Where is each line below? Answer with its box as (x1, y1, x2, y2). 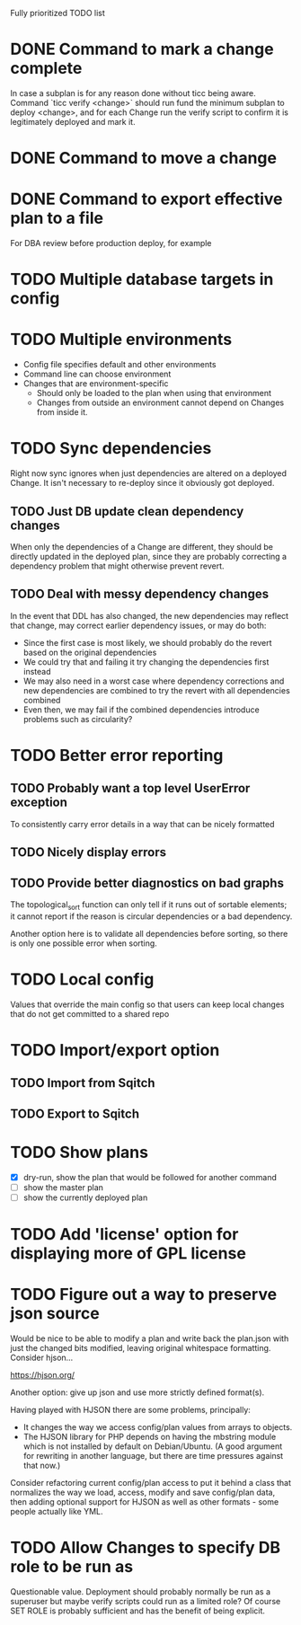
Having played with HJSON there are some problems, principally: (10, 1404, 251, 1415)
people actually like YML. (10, 1506, 103, 1516)
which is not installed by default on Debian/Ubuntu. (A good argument (22, 1441, 283, 1452)
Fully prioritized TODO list (10, 8, 106, 18)
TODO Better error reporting (10, 745, 224, 765)
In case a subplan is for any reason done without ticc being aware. (10, 87, 257, 98)
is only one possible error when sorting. (10, 938, 158, 949)
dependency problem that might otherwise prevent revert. (10, 561, 225, 571)
